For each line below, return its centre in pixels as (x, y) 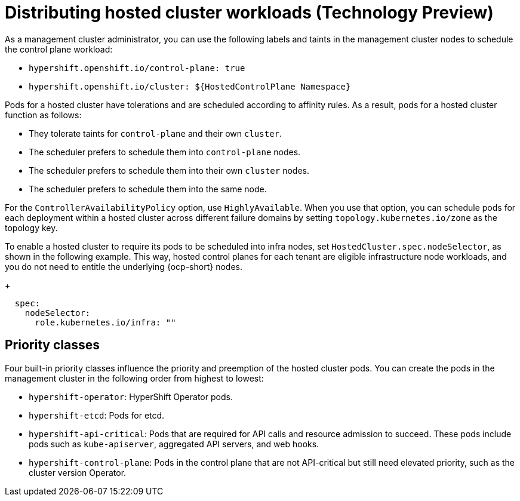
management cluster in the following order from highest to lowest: (134, 378)
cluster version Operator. (78, 472)
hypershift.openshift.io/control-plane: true (137, 68)
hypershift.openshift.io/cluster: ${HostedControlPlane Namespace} (190, 86)
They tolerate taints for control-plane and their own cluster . (156, 133)
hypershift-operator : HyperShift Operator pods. (131, 397)
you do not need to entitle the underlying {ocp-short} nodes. (124, 266)
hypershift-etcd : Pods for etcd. (97, 415)
